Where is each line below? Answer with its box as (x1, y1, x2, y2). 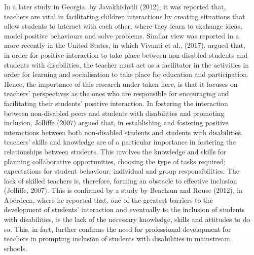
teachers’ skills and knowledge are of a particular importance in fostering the (4, 137, 236, 147)
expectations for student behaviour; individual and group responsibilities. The (4, 166, 240, 176)
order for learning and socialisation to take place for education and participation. (4, 69, 249, 79)
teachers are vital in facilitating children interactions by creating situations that (4, 11, 245, 21)
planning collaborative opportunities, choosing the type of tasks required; (4, 156, 225, 166)
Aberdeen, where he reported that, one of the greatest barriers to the (4, 194, 213, 205)
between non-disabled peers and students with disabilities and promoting (4, 108, 224, 118)
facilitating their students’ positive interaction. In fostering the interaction (4, 98, 228, 108)
